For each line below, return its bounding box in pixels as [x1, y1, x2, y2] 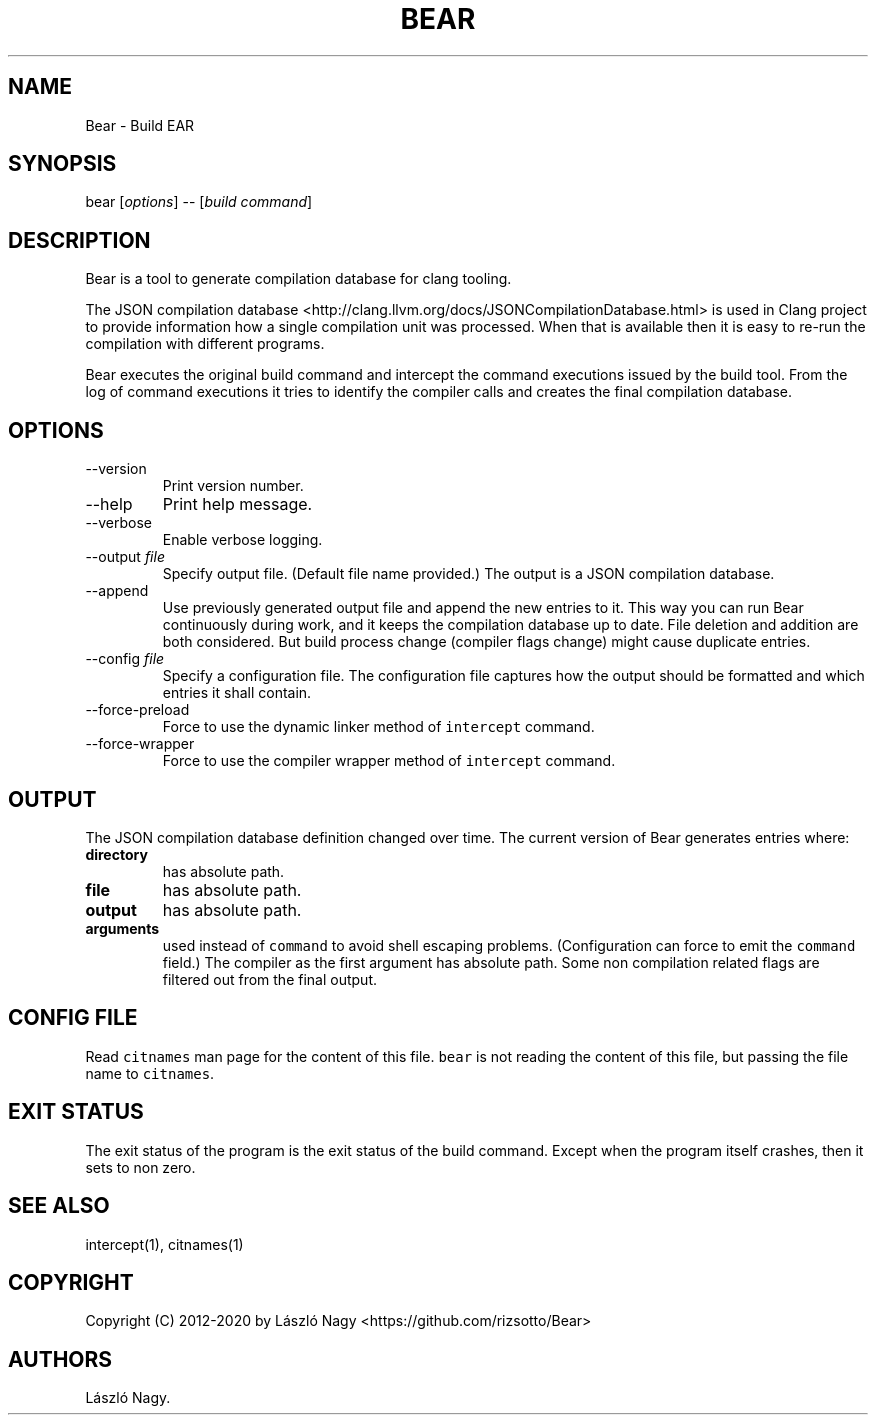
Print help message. [162, 494, 313, 515]
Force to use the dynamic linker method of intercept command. [162, 718, 595, 736]
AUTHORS [8, 1346, 113, 1372]
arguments [85, 919, 160, 937]
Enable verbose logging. [162, 531, 323, 549]
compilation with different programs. [85, 335, 325, 353]
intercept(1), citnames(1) [85, 1235, 244, 1253]
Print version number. [162, 477, 304, 495]
